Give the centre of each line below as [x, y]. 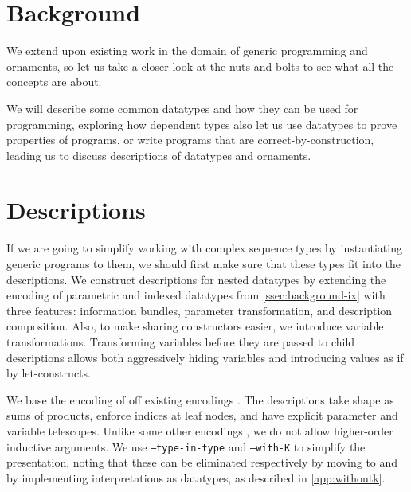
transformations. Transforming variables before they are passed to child [181, 341]
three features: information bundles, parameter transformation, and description [200, 310]
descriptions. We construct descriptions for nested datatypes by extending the [196, 279]
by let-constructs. [49, 373]
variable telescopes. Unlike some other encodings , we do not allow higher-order [200, 430]
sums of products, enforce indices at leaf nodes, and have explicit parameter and [202, 415]
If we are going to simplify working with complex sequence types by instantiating [204, 248]
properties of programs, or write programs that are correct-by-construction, [190, 140]
